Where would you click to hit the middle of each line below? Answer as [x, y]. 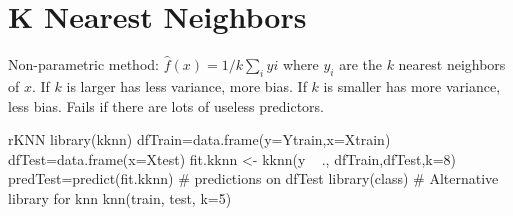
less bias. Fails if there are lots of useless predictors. [166, 105]
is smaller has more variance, [412, 85]
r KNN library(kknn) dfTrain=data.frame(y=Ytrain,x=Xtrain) [199, 139]
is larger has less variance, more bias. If [186, 85]
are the [360, 64]
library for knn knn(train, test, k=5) [120, 197]
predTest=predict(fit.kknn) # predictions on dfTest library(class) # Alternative [253, 178]
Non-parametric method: [83, 64]
